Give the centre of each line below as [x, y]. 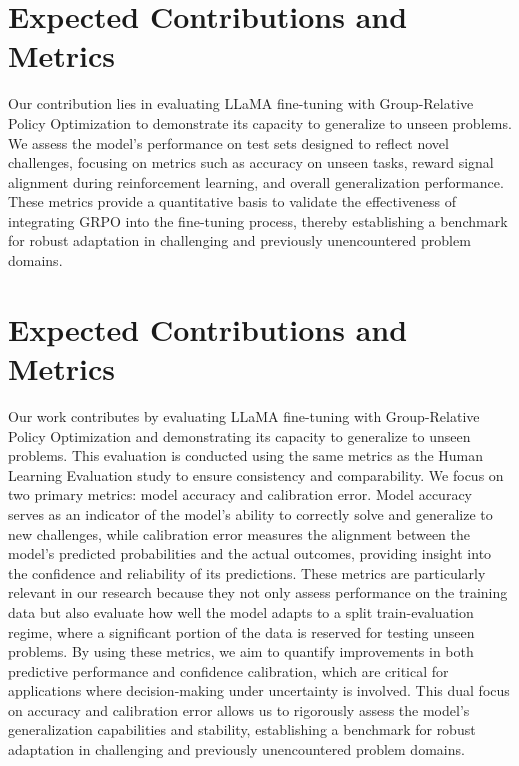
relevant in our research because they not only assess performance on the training [258, 592]
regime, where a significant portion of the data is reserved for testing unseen [241, 631]
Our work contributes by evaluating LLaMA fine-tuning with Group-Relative [244, 415]
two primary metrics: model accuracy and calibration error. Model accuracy [240, 494]
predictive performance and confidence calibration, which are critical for [228, 670]
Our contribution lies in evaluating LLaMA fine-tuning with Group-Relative [241, 103]
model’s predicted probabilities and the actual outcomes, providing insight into [250, 553]
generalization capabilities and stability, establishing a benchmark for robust [242, 729]
